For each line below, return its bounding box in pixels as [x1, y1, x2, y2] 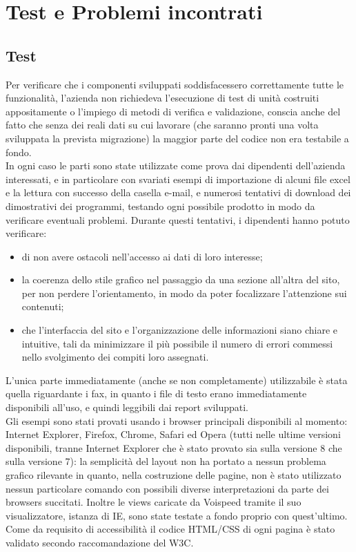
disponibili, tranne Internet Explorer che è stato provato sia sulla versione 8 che [6, 440, 342, 455]
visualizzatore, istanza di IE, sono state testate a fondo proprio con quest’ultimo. [6, 508, 348, 522]
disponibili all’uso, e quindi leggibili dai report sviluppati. [6, 400, 248, 415]
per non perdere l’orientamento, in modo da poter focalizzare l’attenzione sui [21, 285, 347, 300]
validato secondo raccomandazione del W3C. [6, 535, 194, 549]
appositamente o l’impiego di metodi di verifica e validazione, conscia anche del [6, 104, 341, 118]
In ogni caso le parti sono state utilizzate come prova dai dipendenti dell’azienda [6, 158, 346, 173]
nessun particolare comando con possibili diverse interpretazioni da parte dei [6, 481, 329, 495]
